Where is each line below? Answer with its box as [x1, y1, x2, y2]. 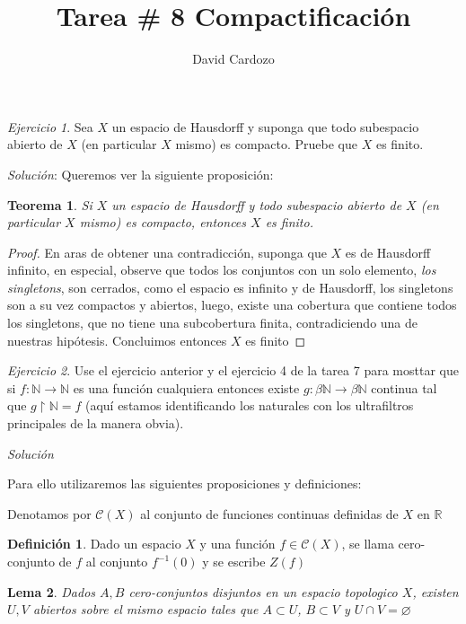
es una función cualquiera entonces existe [73, 378, 300, 397]
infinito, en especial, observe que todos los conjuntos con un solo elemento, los [7, 260, 436, 279]
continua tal [371, 378, 437, 397]
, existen [412, 582, 459, 601]
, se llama [341, 534, 394, 553]
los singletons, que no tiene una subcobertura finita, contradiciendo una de [7, 313, 418, 332]
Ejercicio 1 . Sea [7, 117, 93, 136]
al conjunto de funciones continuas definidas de [140, 504, 399, 523]
